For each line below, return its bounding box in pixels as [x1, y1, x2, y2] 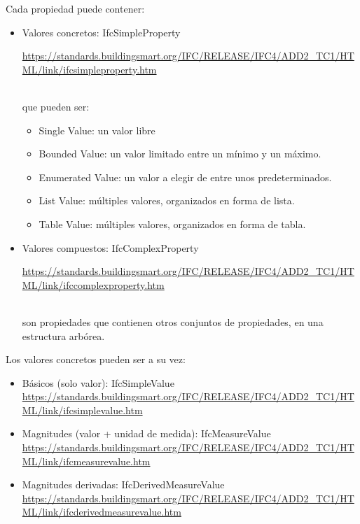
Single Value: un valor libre [39, 122, 155, 137]
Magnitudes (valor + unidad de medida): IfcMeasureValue [22, 426, 271, 441]
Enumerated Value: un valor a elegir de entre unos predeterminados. [39, 169, 332, 184]
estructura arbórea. [22, 328, 105, 343]
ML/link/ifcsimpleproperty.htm [22, 62, 157, 76]
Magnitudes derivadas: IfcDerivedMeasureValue [22, 477, 225, 492]
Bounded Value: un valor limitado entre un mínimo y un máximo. [39, 146, 321, 161]
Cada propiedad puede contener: [6, 1, 145, 15]
